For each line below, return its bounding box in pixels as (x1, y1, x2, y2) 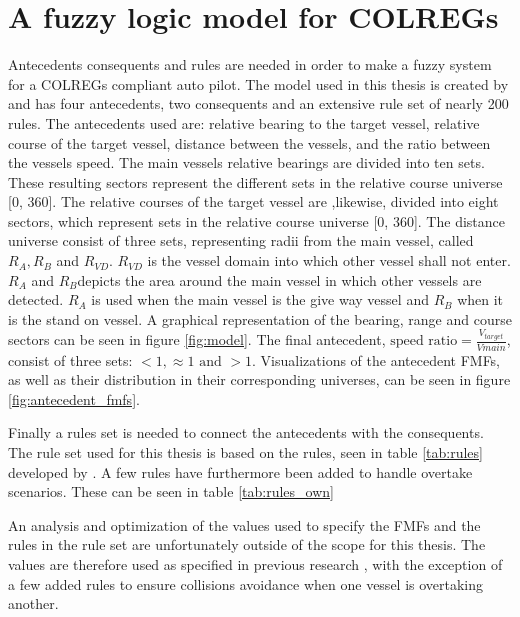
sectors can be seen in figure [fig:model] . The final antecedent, (8, 329, 386, 350)
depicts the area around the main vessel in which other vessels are (77, 269, 482, 290)
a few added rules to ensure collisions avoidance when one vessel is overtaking (8, 573, 484, 594)
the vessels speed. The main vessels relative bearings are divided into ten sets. (8, 152, 485, 173)
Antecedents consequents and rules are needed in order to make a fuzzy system (8, 54, 492, 75)
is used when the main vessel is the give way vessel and (91, 289, 429, 310)
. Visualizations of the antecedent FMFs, (252, 349, 501, 370)
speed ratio (390, 334, 458, 349)
